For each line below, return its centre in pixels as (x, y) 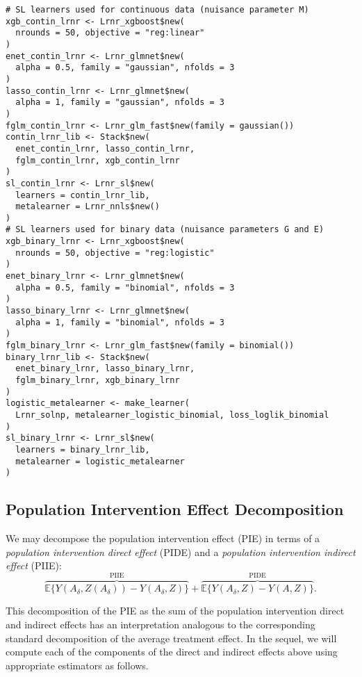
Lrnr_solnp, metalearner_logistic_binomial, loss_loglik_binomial (172, 415)
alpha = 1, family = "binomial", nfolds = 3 (120, 322)
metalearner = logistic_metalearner (100, 461)
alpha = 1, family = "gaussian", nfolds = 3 (120, 103)
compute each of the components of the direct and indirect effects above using (172, 652)
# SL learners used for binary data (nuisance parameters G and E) (165, 230)
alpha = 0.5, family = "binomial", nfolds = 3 (125, 287)
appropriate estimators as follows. (77, 665)
